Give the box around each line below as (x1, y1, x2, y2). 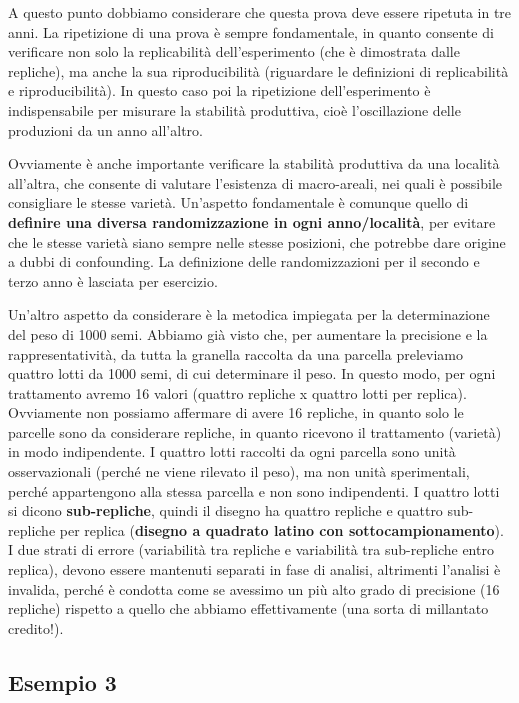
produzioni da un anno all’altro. (8, 119, 203, 140)
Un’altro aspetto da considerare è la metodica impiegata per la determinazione (8, 304, 490, 325)
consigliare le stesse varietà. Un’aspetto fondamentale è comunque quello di (8, 192, 469, 213)
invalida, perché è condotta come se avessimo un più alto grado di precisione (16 (8, 578, 500, 599)
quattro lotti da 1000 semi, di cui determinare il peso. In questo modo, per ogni (8, 363, 496, 384)
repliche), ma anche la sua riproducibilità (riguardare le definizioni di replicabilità (8, 60, 509, 81)
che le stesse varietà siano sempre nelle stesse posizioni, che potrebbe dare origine (8, 231, 506, 252)
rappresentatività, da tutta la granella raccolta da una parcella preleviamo (8, 343, 463, 364)
